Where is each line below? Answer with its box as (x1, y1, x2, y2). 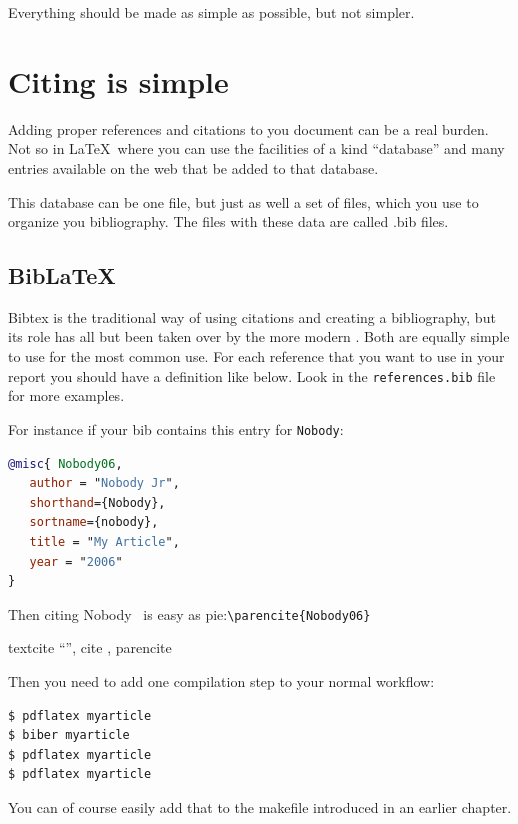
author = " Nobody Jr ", (29, 476, 180, 491)
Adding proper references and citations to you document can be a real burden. (8, 118, 489, 139)
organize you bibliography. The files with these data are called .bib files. (8, 211, 449, 232)
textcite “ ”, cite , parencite (8, 637, 172, 658)
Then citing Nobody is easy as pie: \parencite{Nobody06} (8, 603, 371, 624)
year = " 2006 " (29, 554, 123, 569)
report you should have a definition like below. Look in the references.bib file (8, 365, 496, 386)
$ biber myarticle (8, 728, 130, 743)
